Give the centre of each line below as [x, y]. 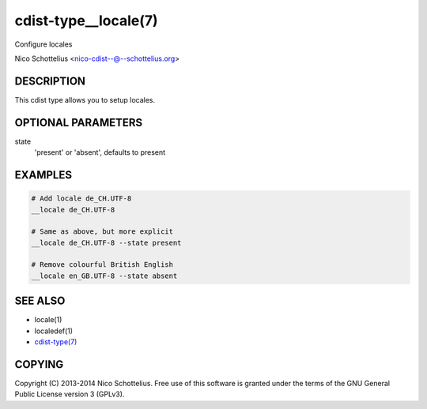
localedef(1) [54, 331]
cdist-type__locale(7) [86, 21]
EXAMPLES [43, 175]
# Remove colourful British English [102, 265]
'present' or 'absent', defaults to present [100, 152]
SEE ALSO [40, 301]
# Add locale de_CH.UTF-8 [81, 199]
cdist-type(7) [56, 342]
